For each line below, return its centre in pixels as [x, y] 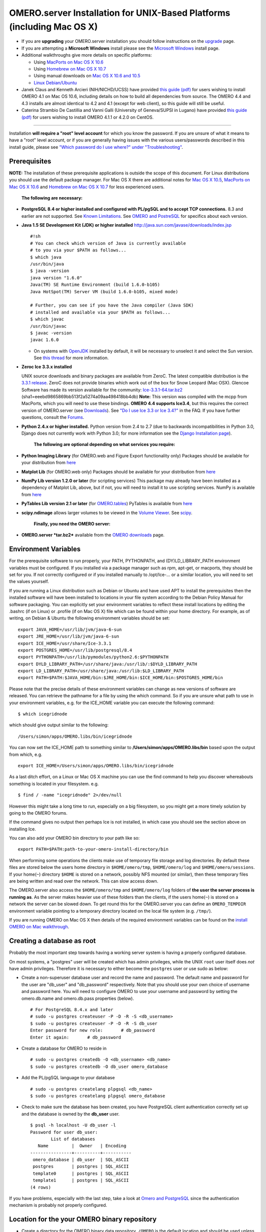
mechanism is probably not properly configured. [58, 1205]
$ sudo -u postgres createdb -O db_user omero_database [99, 1066]
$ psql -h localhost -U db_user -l [73, 1125]
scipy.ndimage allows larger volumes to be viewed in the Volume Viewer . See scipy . [107, 513]
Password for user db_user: [64, 1132]
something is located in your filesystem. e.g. [54, 784]
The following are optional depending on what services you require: [104, 445]
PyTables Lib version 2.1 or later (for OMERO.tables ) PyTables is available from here [107, 504]
